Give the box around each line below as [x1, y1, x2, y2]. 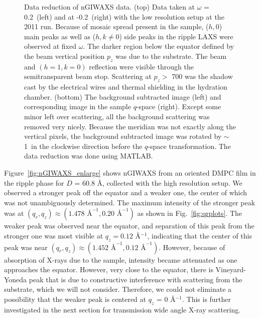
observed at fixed [24, 41, 76, 51]
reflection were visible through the [89, 61, 194, 71]
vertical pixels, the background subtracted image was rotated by [24, 131, 222, 141]
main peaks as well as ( [24, 31, 96, 41]
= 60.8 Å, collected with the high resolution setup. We [74, 177, 242, 188]
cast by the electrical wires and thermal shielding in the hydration [24, 82, 227, 92]
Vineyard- [215, 264, 246, 275]
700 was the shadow [172, 71, 233, 82]
